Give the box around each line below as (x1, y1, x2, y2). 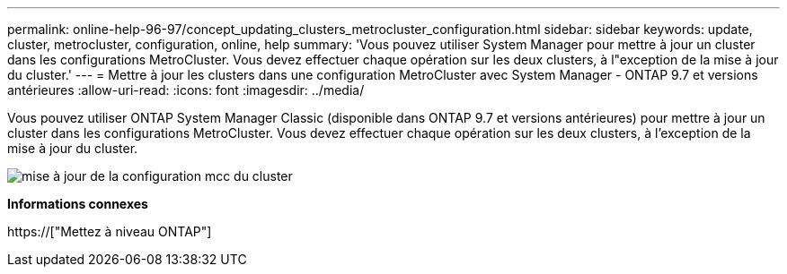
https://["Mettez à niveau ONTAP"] (7, 224, 212, 239)
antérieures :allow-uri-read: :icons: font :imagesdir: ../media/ (7, 82, 365, 98)
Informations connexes (7, 196, 148, 211)
